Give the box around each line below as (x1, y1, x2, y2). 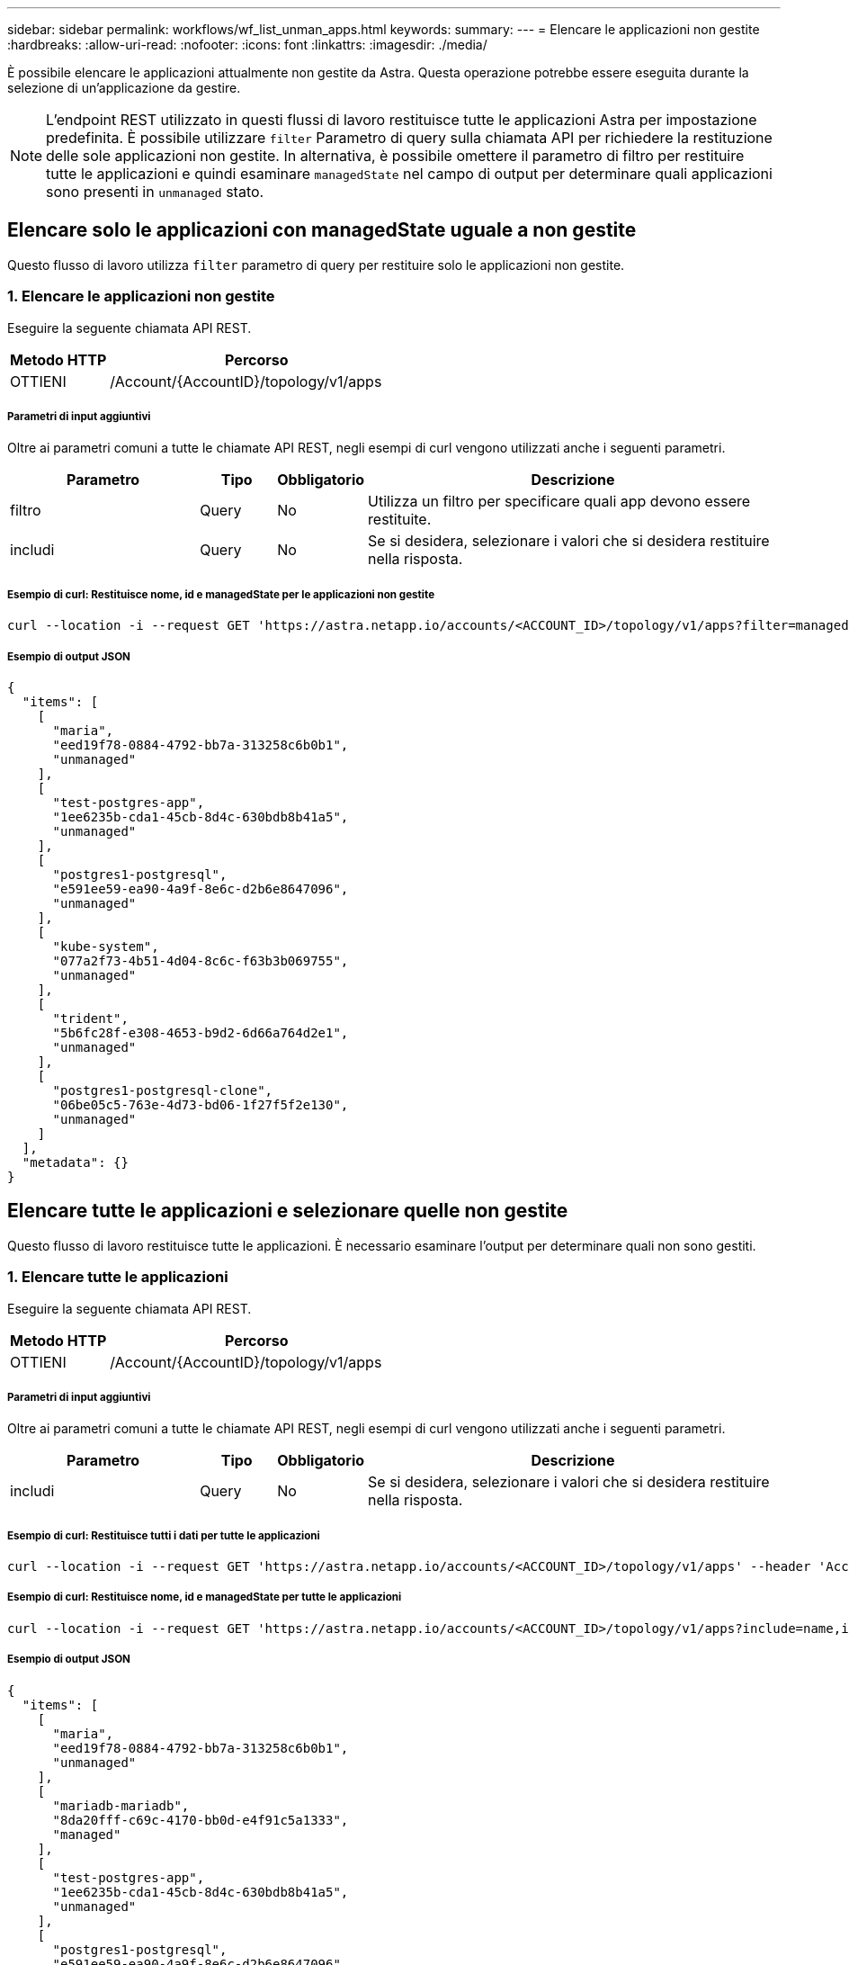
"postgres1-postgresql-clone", (52, 1082, 273, 1098)
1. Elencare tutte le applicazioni (7, 1268, 228, 1287)
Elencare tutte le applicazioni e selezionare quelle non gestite (7, 1199, 568, 1223)
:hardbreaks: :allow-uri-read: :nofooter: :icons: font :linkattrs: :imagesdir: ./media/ (7, 37, 487, 52)
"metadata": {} (22, 1154, 129, 1170)
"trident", (52, 1010, 129, 1026)
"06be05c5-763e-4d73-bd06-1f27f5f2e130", (52, 1097, 349, 1112)
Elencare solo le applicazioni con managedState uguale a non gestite (7, 219, 637, 242)
